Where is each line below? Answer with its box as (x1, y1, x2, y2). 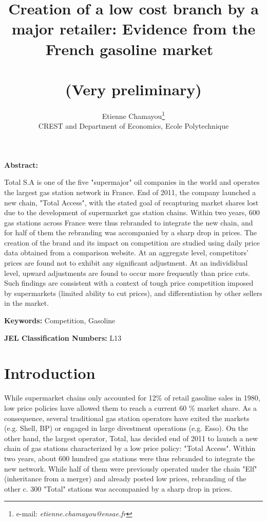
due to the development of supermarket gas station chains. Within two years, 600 (4, 207, 260, 218)
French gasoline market (45, 38, 214, 59)
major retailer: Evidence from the (11, 18, 256, 39)
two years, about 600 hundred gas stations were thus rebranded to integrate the (4, 453, 255, 463)
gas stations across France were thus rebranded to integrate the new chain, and (4, 217, 253, 228)
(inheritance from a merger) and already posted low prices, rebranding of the (4, 473, 246, 484)
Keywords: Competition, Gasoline (4, 315, 116, 326)
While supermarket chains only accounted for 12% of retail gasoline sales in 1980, (4, 392, 260, 403)
